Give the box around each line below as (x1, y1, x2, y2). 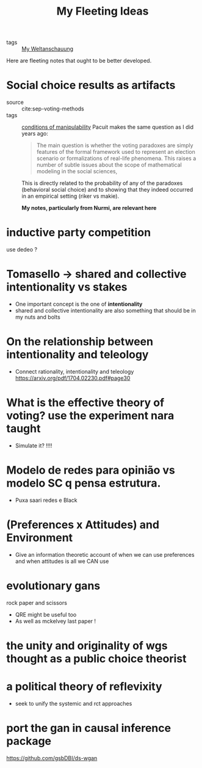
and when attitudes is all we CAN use (15, 557, 109, 565)
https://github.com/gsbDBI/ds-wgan (6, 754, 98, 761)
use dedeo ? (6, 246, 38, 253)
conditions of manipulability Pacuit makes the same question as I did (21, 123, 194, 131)
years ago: (21, 130, 49, 137)
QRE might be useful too (15, 610, 77, 618)
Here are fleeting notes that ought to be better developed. (6, 57, 152, 65)
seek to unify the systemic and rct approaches (15, 700, 132, 707)
